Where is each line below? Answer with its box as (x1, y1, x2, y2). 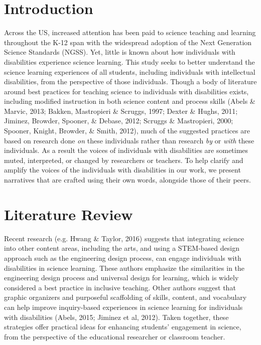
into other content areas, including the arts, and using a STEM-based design (4, 243, 239, 253)
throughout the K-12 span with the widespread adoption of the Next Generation (4, 37, 252, 47)
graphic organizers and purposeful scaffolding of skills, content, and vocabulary (4, 292, 247, 302)
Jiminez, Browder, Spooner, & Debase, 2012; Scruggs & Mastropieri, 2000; (4, 115, 233, 126)
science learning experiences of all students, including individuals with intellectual (4, 66, 255, 77)
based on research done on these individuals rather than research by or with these (4, 135, 254, 145)
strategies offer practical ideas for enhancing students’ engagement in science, (4, 321, 241, 332)
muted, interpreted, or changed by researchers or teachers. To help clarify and (4, 154, 243, 165)
